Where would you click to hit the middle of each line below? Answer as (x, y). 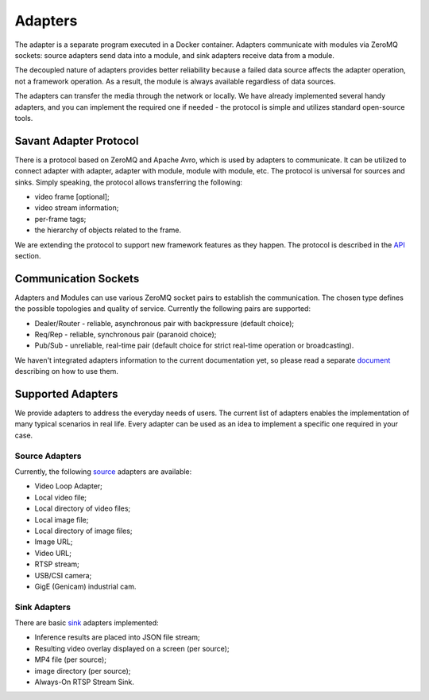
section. (28, 255)
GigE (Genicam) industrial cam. (85, 586)
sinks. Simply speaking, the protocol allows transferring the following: (128, 182)
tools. (24, 118)
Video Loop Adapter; (69, 486)
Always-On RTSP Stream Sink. (85, 682)
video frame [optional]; (72, 196)
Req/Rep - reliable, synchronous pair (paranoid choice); (126, 334)
